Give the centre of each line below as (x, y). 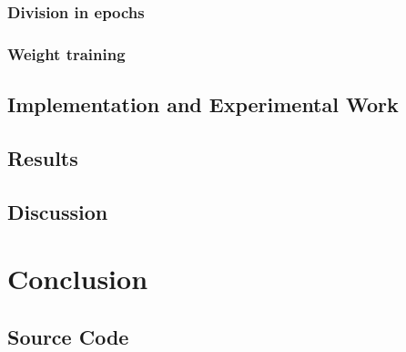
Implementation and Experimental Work (203, 104)
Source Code (68, 336)
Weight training (66, 53)
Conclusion (78, 279)
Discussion (58, 211)
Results (43, 157)
